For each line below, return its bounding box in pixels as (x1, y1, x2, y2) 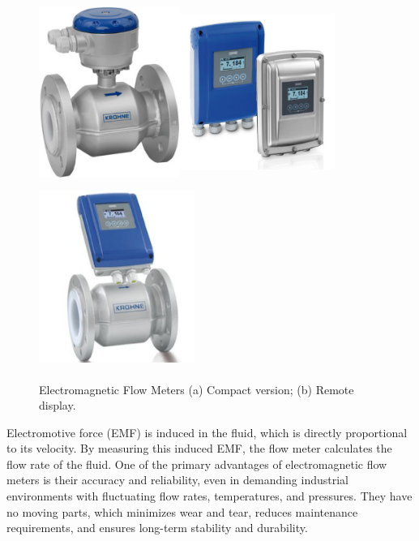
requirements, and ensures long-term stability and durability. (6, 519, 308, 536)
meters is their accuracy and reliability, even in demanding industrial (6, 471, 349, 488)
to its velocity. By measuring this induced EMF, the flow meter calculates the (6, 440, 392, 457)
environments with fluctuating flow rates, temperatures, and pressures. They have (6, 487, 413, 505)
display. (39, 397, 76, 414)
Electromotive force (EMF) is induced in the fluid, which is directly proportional (6, 423, 408, 440)
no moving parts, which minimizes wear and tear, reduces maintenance (6, 503, 358, 520)
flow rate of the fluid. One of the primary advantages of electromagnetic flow (6, 455, 387, 472)
